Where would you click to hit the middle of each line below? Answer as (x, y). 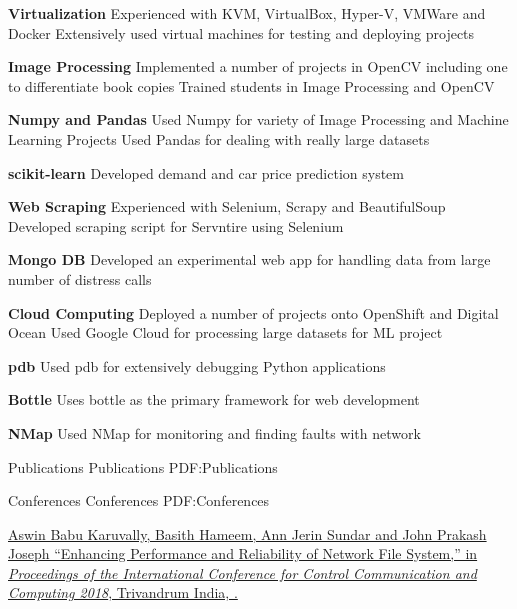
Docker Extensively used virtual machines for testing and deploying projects (241, 32)
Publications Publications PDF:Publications (143, 466)
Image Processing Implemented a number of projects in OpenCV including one (258, 66)
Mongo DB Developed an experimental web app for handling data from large (249, 259)
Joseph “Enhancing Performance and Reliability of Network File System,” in (243, 553)
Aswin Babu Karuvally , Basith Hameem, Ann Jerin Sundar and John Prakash (247, 533)
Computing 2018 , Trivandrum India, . (123, 592)
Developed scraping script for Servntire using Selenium (176, 225)
